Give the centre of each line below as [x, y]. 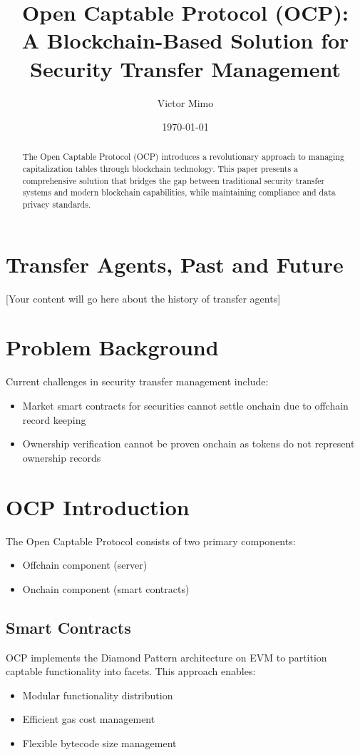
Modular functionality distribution [98, 695]
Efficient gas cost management [89, 719]
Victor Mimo [185, 102]
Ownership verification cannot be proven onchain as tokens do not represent [189, 444]
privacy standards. [57, 204]
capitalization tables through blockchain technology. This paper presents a [160, 169]
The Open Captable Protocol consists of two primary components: [151, 541]
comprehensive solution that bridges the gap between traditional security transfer [174, 180]
